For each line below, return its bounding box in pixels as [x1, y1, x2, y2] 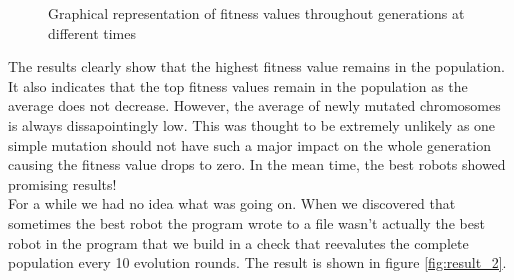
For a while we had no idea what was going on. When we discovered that [8, 193, 456, 214]
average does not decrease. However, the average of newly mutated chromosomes [8, 95, 501, 116]
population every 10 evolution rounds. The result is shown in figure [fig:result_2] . [8, 252, 507, 273]
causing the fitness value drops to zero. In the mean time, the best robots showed [8, 154, 506, 175]
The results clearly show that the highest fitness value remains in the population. [8, 56, 505, 77]
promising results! [8, 173, 117, 194]
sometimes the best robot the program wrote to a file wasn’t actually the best [8, 212, 485, 233]
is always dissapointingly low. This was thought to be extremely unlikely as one [8, 114, 496, 135]
